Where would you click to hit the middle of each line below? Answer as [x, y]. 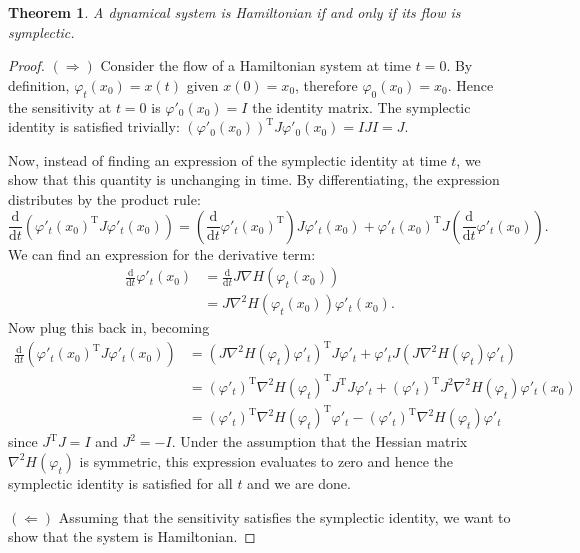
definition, [39, 84]
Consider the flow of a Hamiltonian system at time [256, 65]
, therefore [326, 84]
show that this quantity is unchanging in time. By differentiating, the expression [254, 179]
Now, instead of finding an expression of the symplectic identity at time [227, 159]
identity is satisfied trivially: [94, 126]
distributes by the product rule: [104, 198]
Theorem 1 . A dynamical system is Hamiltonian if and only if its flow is [234, 12]
